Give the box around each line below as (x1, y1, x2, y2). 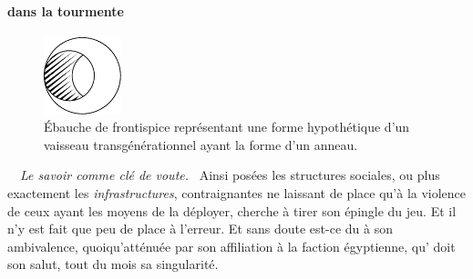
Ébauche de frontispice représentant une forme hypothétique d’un (44, 117, 410, 136)
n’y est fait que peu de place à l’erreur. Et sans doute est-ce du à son (7, 219, 393, 238)
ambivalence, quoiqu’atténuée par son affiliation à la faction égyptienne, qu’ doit (7, 236, 456, 255)
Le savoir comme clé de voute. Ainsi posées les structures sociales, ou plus (20, 165, 440, 184)
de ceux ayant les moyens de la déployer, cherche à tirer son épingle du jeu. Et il (7, 201, 457, 220)
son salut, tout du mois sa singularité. (7, 254, 219, 274)
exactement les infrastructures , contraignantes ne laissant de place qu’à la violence (7, 183, 467, 202)
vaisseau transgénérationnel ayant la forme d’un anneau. (44, 135, 358, 154)
